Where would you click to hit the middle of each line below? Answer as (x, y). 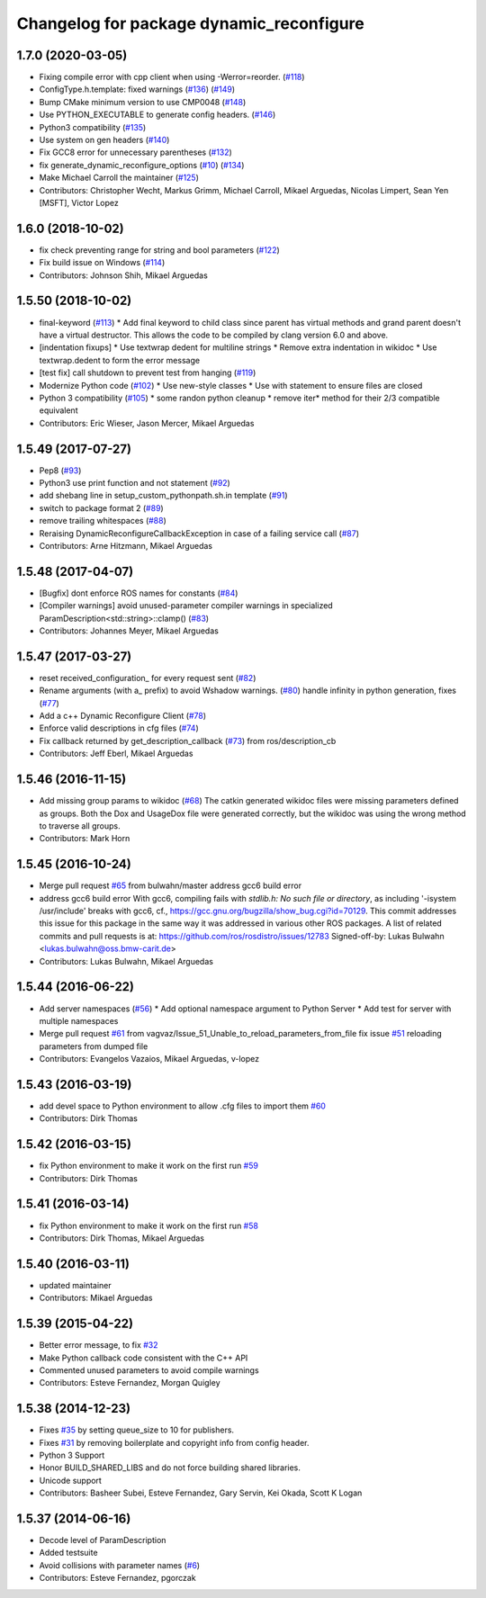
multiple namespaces (79, 1020)
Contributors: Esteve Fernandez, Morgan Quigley (130, 1383)
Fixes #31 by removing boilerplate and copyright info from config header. (174, 1442)
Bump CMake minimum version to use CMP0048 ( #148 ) (143, 102)
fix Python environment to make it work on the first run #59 (148, 1166)
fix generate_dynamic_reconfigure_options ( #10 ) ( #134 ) (142, 165)
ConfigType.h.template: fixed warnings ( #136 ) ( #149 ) (137, 89)
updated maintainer (75, 1285)
